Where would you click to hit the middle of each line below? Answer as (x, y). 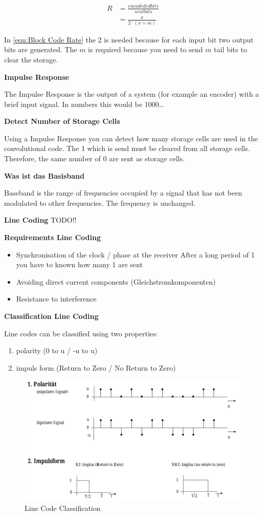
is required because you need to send (146, 49)
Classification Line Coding (51, 316)
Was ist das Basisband (44, 175)
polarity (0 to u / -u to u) (57, 350)
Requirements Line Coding (53, 237)
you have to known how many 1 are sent (79, 264)
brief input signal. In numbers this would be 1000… (84, 104)
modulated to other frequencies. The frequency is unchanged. (100, 202)
